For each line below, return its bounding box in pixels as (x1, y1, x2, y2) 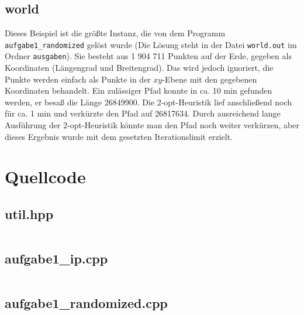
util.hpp (5, 205, 54, 223)
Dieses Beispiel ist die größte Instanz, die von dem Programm (5, 27, 226, 39)
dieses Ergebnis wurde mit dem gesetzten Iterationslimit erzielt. (5, 130, 233, 142)
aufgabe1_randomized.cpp (5, 294, 168, 312)
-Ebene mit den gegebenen (162, 73, 257, 85)
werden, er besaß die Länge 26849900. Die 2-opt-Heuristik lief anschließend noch (5, 95, 292, 108)
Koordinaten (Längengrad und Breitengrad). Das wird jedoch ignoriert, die (5, 61, 274, 74)
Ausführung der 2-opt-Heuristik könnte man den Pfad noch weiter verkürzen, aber (5, 119, 299, 131)
